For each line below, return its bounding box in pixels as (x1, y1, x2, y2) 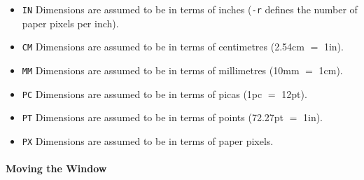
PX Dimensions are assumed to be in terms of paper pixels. (22, 133, 274, 148)
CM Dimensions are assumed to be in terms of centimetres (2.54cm (22, 39, 304, 54)
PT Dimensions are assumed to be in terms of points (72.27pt (22, 110, 283, 125)
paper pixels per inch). (22, 15, 119, 30)
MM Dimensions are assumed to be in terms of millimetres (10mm (22, 62, 300, 77)
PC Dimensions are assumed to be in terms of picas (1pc (22, 86, 262, 101)
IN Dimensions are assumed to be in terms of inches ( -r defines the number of (22, 2, 358, 16)
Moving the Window (6, 161, 107, 176)
